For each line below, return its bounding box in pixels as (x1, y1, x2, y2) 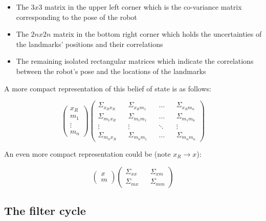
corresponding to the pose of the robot (16, 11, 137, 22)
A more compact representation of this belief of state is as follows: (4, 83, 211, 93)
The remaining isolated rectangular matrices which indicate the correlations (16, 56, 254, 66)
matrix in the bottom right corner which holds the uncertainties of (53, 29, 262, 39)
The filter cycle (4, 202, 86, 218)
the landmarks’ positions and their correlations (16, 38, 163, 49)
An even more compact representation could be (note (4, 148, 171, 159)
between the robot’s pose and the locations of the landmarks (16, 65, 206, 76)
